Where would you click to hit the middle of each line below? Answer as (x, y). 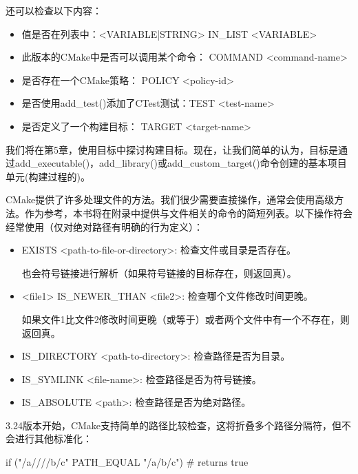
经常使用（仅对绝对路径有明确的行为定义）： (104, 226)
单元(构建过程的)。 (48, 176)
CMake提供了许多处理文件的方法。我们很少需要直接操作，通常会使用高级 (170, 199)
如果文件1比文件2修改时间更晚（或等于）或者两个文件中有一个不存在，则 (186, 319)
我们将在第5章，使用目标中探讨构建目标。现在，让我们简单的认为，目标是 (172, 149)
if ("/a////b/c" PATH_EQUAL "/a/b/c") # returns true (127, 462)
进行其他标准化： (53, 439)
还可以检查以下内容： (54, 10)
